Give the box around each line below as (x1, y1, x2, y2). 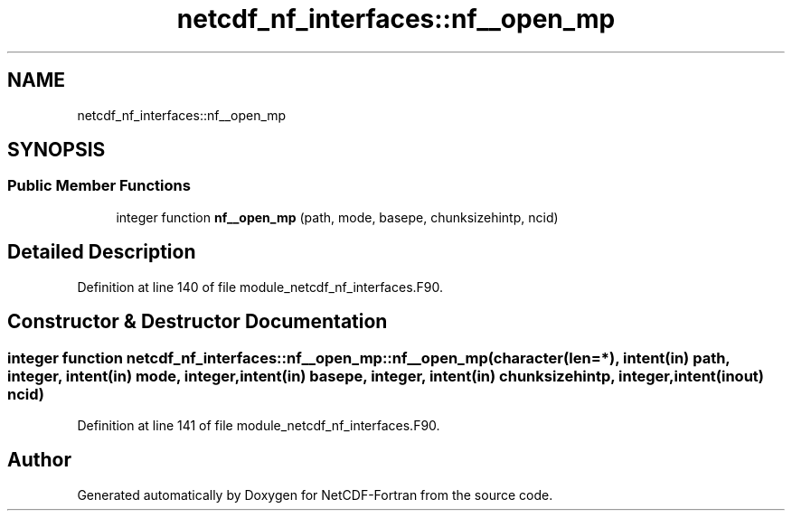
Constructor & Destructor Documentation (7, 310, 388, 334)
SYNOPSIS (7, 138, 106, 162)
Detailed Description (7, 240, 196, 264)
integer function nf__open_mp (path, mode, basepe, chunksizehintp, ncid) (116, 209, 559, 225)
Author (7, 448, 71, 472)
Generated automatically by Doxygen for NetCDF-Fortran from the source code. (77, 486, 553, 503)
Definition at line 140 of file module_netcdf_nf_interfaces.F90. (77, 278, 444, 295)
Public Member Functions (7, 176, 191, 195)
